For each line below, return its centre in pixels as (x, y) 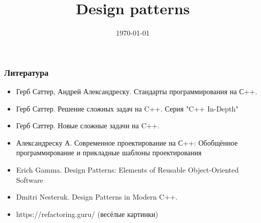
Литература (27, 72)
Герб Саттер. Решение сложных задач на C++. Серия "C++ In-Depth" (127, 108)
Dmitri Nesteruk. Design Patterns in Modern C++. (97, 197)
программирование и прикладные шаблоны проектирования (109, 152)
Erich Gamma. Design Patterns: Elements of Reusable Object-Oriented (127, 169)
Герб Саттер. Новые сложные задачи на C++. (88, 126)
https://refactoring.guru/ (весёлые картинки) (87, 214)
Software (30, 179)
